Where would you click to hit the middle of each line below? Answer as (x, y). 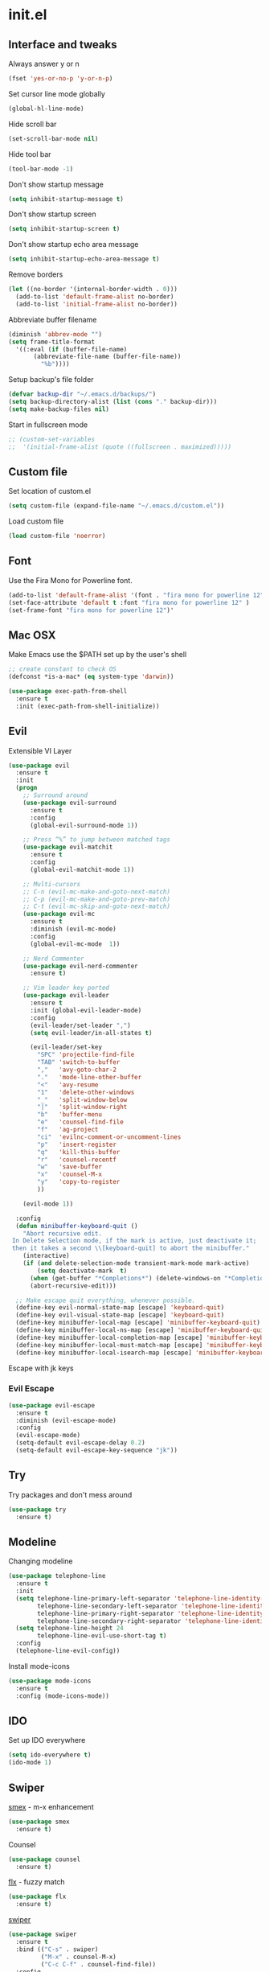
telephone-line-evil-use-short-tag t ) (102, 1636)
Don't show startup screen (52, 214)
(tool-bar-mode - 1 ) (41, 169)
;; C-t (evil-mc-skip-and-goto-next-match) (97, 906)
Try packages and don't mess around (70, 1494)
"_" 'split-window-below (82, 1099)
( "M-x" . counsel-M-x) (78, 1957)
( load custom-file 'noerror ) (57, 536)
